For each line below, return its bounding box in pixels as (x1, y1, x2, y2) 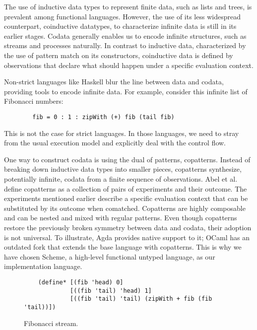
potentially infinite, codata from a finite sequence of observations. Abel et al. (4, 173, 238, 184)
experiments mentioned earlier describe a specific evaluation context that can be (4, 193, 248, 203)
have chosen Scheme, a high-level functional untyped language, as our (4, 251, 215, 262)
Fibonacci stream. (24, 318, 78, 328)
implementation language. (4, 261, 82, 271)
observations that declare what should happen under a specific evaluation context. (4, 60, 254, 70)
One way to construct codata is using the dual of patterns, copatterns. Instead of (4, 154, 251, 164)
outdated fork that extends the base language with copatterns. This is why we (4, 242, 242, 252)
